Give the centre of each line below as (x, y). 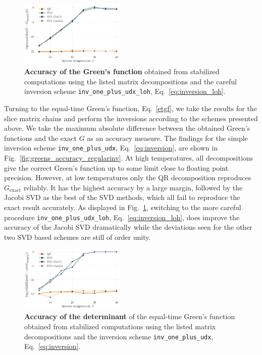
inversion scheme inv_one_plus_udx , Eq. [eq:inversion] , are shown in (111, 148)
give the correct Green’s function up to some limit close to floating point (116, 167)
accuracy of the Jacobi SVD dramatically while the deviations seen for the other (128, 227)
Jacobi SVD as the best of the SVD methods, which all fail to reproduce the (122, 197)
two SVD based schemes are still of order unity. (77, 237)
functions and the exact (40, 138)
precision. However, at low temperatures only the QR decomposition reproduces (128, 178)
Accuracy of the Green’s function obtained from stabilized (122, 71)
